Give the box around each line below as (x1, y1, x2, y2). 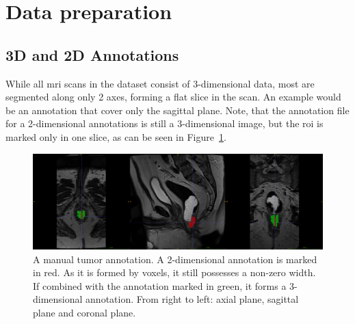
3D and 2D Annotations (5, 44, 179, 65)
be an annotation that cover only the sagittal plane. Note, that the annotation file (5, 103, 350, 117)
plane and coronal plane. (33, 305, 136, 319)
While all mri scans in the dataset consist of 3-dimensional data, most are (5, 76, 315, 90)
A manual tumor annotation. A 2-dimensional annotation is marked (33, 252, 317, 266)
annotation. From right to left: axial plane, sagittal (86, 292, 299, 306)
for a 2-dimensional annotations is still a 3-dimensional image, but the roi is (5, 116, 324, 131)
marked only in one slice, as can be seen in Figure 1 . (5, 129, 226, 144)
